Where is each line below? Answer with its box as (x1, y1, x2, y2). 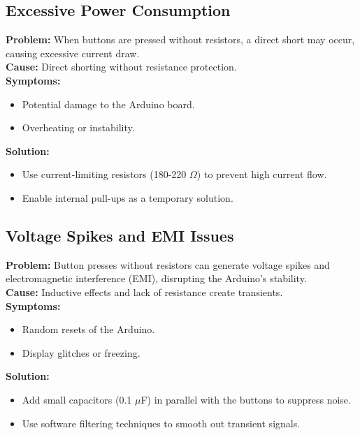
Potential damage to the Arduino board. (22, 96, 195, 111)
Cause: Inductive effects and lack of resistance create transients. (6, 284, 283, 299)
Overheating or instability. (22, 120, 135, 135)
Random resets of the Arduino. (22, 322, 155, 337)
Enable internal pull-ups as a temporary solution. (22, 190, 233, 205)
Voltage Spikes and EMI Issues (6, 224, 234, 246)
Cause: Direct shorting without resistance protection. (6, 59, 237, 74)
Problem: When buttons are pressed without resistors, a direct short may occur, (6, 32, 355, 47)
